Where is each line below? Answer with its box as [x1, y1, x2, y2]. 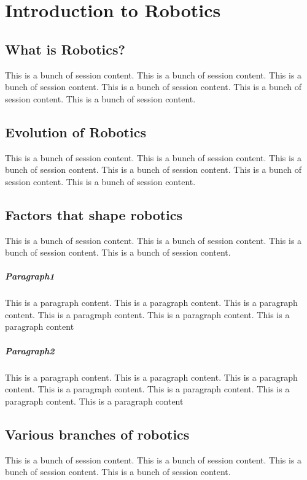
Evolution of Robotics [5, 122, 146, 141]
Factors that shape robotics [5, 205, 183, 224]
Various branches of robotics [5, 424, 190, 443]
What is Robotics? [5, 39, 125, 58]
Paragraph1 [5, 270, 55, 283]
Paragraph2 [5, 344, 55, 357]
